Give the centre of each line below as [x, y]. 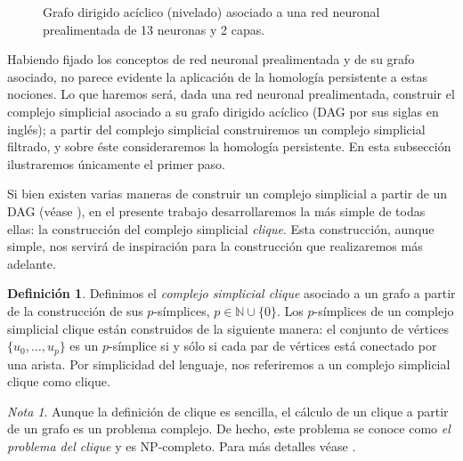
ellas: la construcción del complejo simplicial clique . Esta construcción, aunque [221, 228]
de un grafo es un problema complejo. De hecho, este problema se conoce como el [229, 429]
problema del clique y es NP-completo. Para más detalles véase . [182, 445]
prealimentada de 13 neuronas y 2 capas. [154, 29]
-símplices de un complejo [384, 310]
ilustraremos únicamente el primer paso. [116, 163]
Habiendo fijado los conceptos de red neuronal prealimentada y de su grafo [211, 59]
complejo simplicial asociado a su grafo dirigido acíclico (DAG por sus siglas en [223, 111]
